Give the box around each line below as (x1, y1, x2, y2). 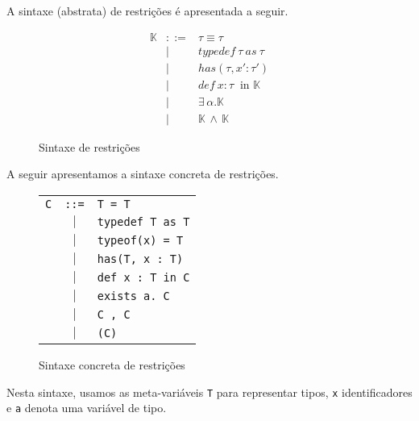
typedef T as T (97, 215, 190, 229)
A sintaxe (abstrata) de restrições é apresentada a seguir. (6, 2, 288, 19)
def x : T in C (97, 271, 190, 285)
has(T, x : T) (97, 252, 184, 266)
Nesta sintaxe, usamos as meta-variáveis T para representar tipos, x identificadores (6, 383, 413, 400)
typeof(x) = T (97, 234, 184, 248)
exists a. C (97, 290, 170, 303)
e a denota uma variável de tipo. (6, 399, 167, 416)
